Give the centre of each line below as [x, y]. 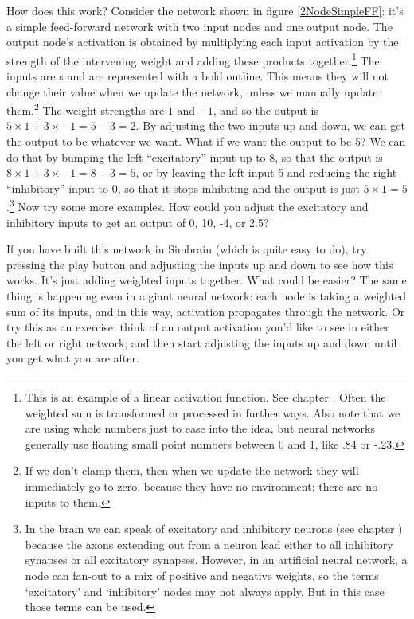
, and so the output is [266, 110]
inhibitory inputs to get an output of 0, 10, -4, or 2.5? [138, 222]
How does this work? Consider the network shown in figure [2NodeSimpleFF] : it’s [205, 10]
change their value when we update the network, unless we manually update [192, 91]
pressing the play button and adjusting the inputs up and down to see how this [200, 264]
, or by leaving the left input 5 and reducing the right [266, 172]
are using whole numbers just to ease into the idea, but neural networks [200, 428]
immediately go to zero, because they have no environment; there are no [201, 486]
